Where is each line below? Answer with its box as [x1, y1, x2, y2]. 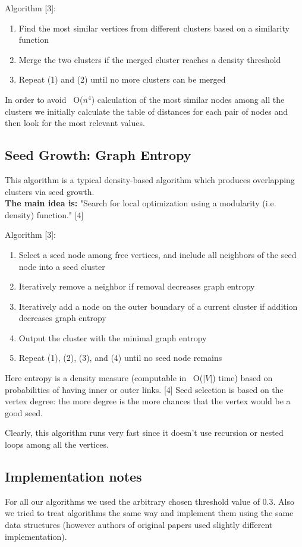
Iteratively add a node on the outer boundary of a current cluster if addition [18, 300, 298, 312]
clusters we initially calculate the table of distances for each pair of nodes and [5, 105, 288, 117]
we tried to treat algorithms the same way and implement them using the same [5, 507, 294, 519]
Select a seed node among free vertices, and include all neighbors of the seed [18, 248, 297, 260]
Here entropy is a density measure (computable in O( [5, 372, 203, 384]
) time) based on [212, 372, 273, 384]
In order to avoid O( [5, 93, 83, 105]
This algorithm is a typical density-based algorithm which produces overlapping [5, 173, 295, 186]
